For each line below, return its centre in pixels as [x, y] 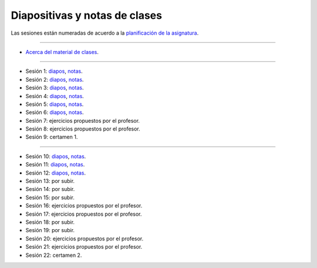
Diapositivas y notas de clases [87, 15]
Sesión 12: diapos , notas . [56, 173]
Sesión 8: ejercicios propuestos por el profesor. [83, 129]
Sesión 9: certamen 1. [52, 137]
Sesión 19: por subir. [50, 230]
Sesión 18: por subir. [50, 222]
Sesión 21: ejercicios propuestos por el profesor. [84, 247]
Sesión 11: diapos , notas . [55, 165]
